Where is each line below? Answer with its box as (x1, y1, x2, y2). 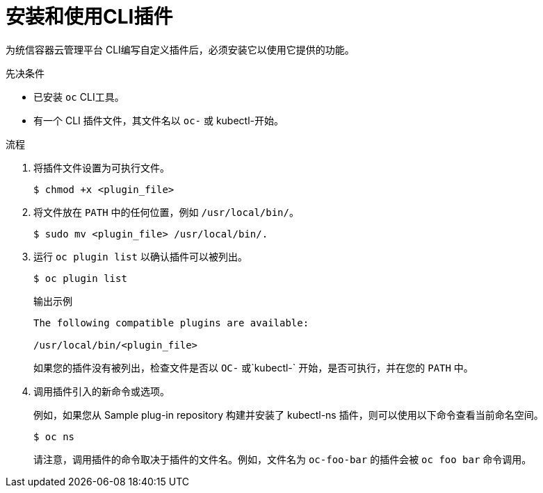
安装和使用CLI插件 (6, 5, 173, 28)
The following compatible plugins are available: (33, 317, 309, 328)
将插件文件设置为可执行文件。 (33, 161, 170, 174)
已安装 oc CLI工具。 (33, 90, 124, 103)
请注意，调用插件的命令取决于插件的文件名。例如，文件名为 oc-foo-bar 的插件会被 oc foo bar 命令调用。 (33, 453, 532, 465)
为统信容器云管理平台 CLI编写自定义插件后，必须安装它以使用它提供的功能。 (6, 43, 355, 56)
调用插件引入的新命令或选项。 (33, 385, 170, 397)
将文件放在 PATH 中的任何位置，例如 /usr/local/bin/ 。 (33, 206, 299, 218)
